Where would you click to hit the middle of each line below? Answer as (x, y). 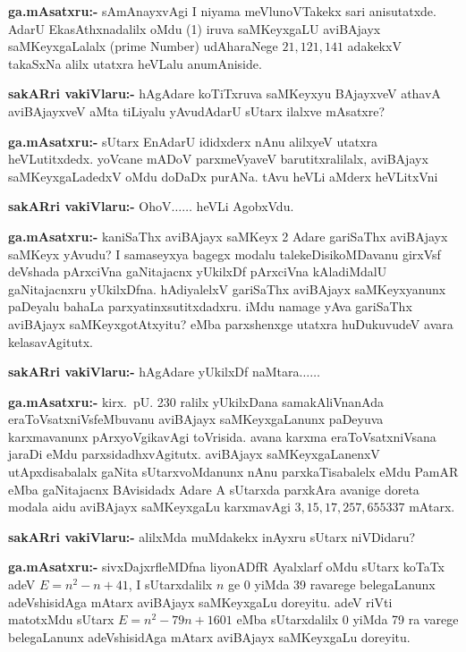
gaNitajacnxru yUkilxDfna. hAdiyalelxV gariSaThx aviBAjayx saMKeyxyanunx (227, 288)
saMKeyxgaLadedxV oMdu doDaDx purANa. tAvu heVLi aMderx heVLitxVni (223, 176)
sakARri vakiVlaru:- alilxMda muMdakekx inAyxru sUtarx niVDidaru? (212, 536)
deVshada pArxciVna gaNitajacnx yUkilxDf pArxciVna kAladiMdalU (198, 271)
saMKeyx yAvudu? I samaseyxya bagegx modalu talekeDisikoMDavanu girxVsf (225, 254)
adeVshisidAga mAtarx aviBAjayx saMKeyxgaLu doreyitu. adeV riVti (200, 601)
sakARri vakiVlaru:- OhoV (90, 206)
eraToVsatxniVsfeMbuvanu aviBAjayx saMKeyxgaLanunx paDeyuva (196, 419)
